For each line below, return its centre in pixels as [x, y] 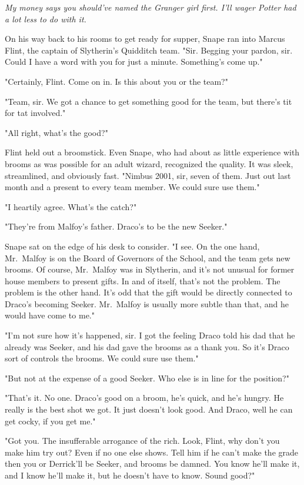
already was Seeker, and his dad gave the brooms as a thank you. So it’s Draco [147, 346]
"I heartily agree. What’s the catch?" [71, 206]
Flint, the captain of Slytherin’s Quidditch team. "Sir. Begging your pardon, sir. [149, 50]
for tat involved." [35, 113]
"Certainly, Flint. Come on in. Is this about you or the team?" [116, 81]
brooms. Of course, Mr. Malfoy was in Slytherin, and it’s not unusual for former [150, 269]
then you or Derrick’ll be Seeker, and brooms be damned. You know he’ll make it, [152, 464]
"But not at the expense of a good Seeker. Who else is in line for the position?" [147, 378]
